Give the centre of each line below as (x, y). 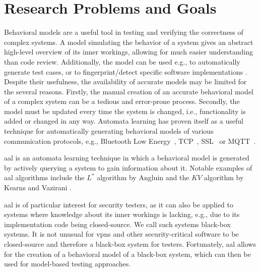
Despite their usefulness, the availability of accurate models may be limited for (125, 81)
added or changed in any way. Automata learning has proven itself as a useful (124, 121)
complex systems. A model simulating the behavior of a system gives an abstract (129, 42)
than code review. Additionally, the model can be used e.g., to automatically (122, 61)
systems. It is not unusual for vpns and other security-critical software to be (121, 234)
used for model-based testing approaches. (68, 264)
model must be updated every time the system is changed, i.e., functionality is (125, 111)
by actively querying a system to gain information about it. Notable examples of (128, 167)
